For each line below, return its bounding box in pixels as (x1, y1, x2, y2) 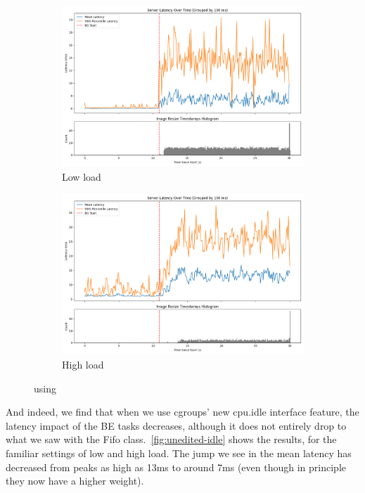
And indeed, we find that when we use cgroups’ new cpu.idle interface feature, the (6, 404, 359, 419)
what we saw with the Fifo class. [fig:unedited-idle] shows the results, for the (6, 432, 337, 447)
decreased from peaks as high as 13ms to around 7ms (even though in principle (6, 459, 346, 474)
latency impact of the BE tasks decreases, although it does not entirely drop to (6, 418, 347, 433)
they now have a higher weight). (6, 473, 144, 488)
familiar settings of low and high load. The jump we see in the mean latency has (6, 445, 352, 460)
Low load (62, 169, 101, 184)
